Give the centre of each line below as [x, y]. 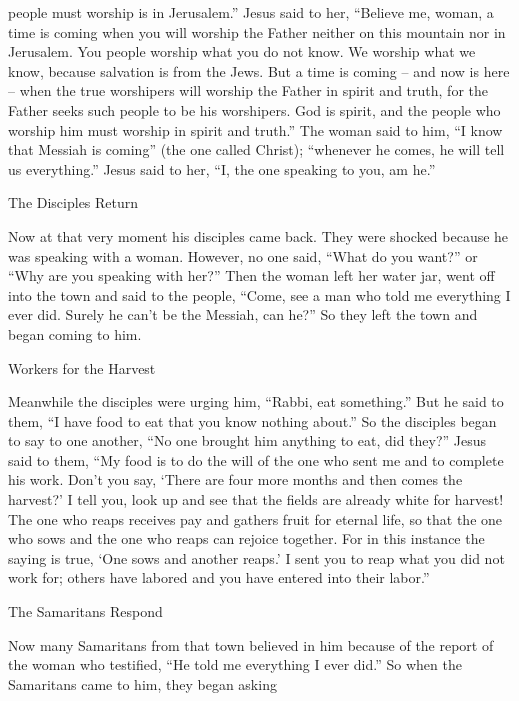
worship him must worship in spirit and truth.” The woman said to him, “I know [255, 129]
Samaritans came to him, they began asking [142, 683]
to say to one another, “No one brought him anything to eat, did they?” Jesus [247, 440]
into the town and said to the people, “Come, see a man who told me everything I [259, 294]
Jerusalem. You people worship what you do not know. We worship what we [242, 51]
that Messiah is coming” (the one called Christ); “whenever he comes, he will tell [256, 149]
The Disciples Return [73, 202]
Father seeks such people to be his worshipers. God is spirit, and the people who [254, 109]
